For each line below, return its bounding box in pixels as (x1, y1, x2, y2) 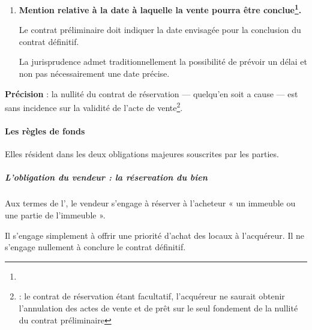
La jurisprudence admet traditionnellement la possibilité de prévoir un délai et (19, 55, 307, 68)
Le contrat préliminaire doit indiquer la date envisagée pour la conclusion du (19, 23, 301, 36)
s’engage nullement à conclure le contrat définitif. (5, 241, 186, 253)
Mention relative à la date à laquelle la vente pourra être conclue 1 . (19, 2, 302, 16)
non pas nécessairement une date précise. (19, 67, 170, 80)
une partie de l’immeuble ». (5, 209, 106, 221)
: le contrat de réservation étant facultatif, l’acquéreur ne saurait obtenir (19, 290, 285, 302)
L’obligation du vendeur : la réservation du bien (5, 171, 208, 184)
